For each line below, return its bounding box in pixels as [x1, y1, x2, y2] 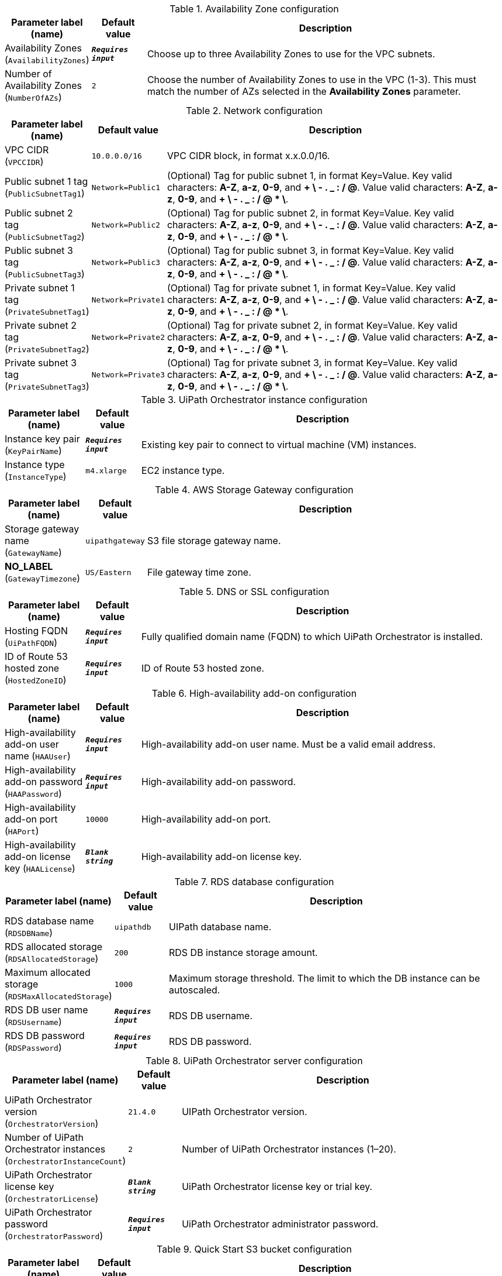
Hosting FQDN [5, 625, 68, 637]
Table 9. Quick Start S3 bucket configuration [157, 1243, 352, 1255]
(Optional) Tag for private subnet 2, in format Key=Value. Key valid [167, 319, 458, 331]
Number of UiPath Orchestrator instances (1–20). [182, 1143, 396, 1155]
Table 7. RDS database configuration [174, 876, 334, 888]
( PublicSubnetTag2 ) [5, 231, 85, 242]
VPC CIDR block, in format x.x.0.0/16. [167, 150, 330, 161]
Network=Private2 [91, 332, 165, 342]
